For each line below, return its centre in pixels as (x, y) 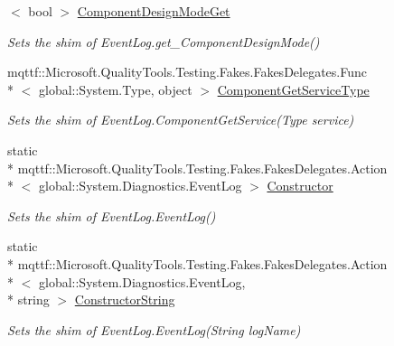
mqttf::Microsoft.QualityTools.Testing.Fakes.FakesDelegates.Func (187, 72)
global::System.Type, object (115, 89)
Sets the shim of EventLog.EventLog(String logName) (154, 329)
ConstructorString (125, 299)
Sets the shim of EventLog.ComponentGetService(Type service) (181, 120)
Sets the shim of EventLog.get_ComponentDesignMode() (164, 41)
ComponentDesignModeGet (154, 11)
